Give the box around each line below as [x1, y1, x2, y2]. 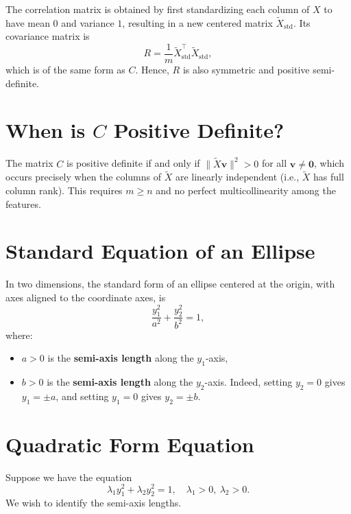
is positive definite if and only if [66, 156, 200, 170]
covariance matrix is [5, 29, 90, 43]
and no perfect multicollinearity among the [156, 183, 336, 197]
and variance [61, 15, 114, 30]
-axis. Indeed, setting [204, 375, 293, 389]
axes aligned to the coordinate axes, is [5, 290, 166, 304]
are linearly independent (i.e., [175, 170, 300, 184]
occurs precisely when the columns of [5, 170, 162, 184]
